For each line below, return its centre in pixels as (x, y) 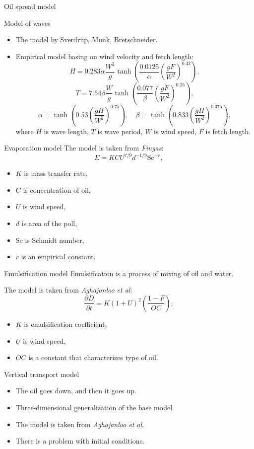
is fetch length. (228, 131)
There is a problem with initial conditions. (80, 441)
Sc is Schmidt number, (50, 240)
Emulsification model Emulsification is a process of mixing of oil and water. (119, 273)
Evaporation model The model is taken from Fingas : (84, 148)
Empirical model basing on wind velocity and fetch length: (104, 56)
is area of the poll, (49, 223)
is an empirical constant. (58, 257)
